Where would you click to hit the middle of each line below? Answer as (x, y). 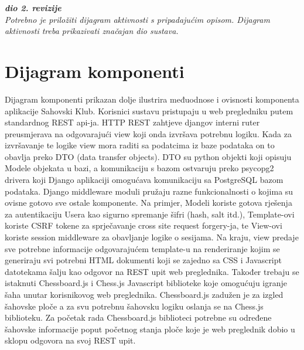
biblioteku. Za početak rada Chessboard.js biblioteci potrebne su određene (138, 317)
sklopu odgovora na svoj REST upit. (70, 340)
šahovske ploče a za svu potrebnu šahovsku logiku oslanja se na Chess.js (134, 306)
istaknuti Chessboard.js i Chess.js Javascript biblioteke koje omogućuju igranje (146, 283)
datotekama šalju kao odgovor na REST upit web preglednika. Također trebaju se (152, 271)
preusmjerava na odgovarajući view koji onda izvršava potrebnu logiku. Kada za (148, 133)
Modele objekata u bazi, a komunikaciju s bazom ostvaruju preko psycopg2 (139, 168)
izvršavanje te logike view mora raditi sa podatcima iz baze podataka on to (140, 145)
